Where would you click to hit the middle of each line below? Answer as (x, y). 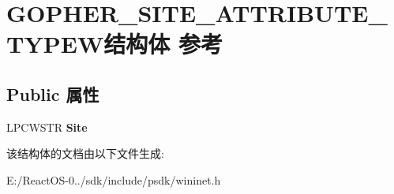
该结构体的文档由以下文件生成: (85, 153)
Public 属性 (53, 93)
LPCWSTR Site (47, 127)
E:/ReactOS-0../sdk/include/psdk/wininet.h (114, 179)
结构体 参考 (163, 44)
